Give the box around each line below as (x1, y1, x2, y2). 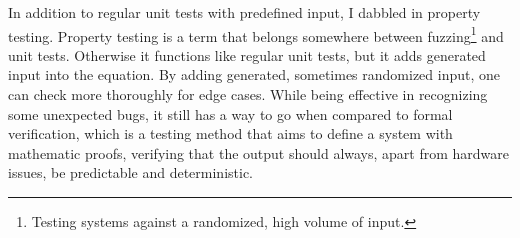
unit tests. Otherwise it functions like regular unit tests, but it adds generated (8, 44, 486, 65)
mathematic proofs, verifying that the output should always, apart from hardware (8, 142, 510, 163)
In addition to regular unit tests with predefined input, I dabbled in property (8, 2, 481, 22)
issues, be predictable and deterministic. (8, 162, 253, 183)
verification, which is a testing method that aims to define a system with (8, 123, 453, 144)
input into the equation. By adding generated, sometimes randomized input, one (8, 64, 501, 85)
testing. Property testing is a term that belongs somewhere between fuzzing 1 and (8, 22, 504, 46)
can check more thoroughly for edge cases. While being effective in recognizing (8, 84, 488, 105)
